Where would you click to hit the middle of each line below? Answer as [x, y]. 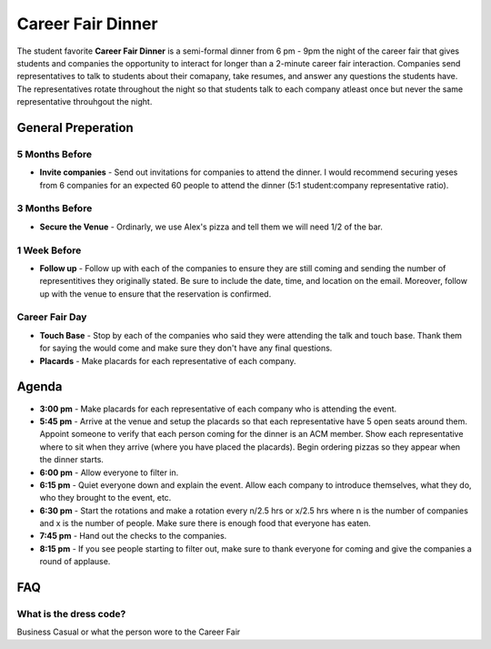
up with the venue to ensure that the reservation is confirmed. [155, 294]
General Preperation [75, 127]
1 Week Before [49, 250]
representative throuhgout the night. [85, 102]
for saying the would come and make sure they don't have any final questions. [186, 348]
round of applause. [75, 562]
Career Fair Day [52, 317]
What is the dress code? [71, 614]
